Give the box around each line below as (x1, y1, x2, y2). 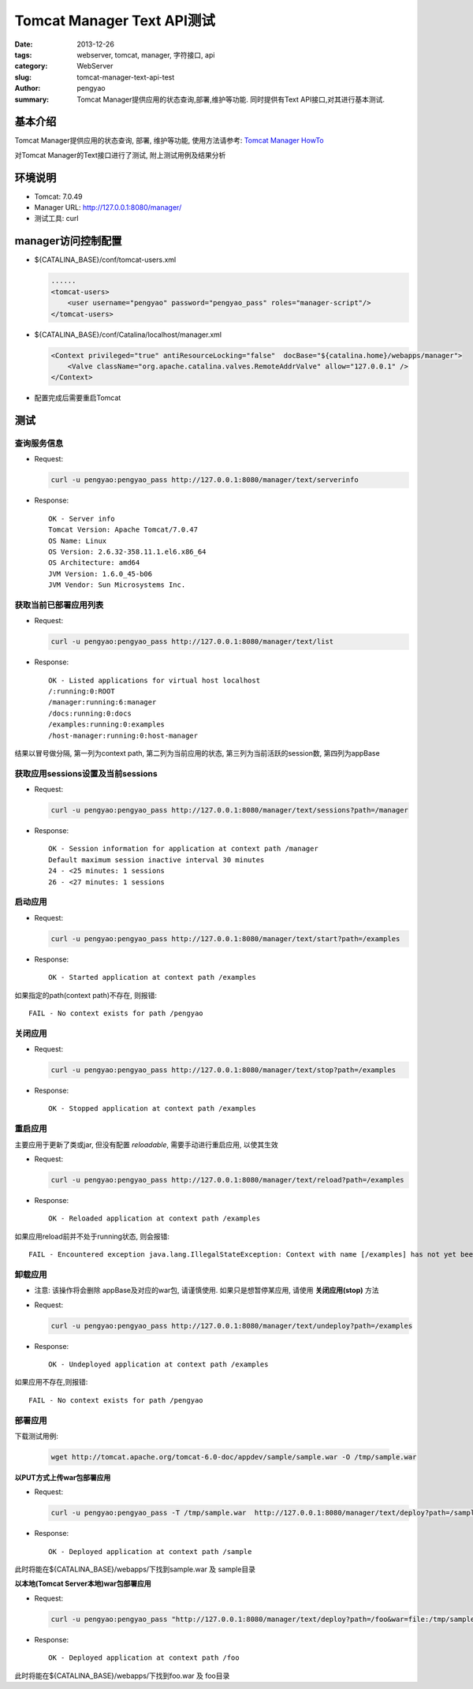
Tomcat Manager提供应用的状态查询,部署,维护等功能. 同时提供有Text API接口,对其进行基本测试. (76, 95, 385, 104)
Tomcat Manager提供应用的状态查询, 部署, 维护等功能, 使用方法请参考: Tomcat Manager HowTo (14, 136, 324, 145)
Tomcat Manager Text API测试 (14, 12, 216, 29)
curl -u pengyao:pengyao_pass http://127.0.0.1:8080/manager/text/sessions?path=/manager (50, 805, 409, 815)
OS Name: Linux (48, 536, 107, 545)
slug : (14, 72, 32, 82)
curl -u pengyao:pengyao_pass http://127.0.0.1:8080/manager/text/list (50, 637, 334, 646)
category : (14, 62, 48, 71)
